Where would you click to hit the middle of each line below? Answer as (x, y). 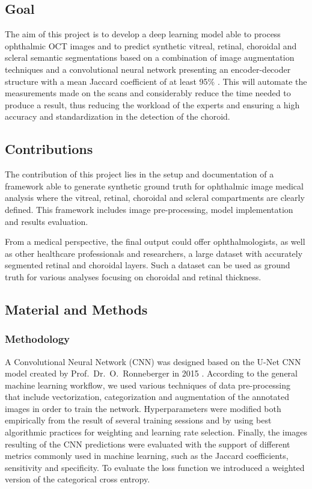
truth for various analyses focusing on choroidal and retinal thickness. (133, 276)
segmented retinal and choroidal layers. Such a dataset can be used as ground (148, 265)
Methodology (38, 339)
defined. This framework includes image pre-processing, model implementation (149, 209)
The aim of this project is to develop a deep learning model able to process (143, 34)
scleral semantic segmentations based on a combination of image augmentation (150, 57)
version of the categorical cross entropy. (78, 479)
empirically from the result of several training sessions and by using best (138, 420)
